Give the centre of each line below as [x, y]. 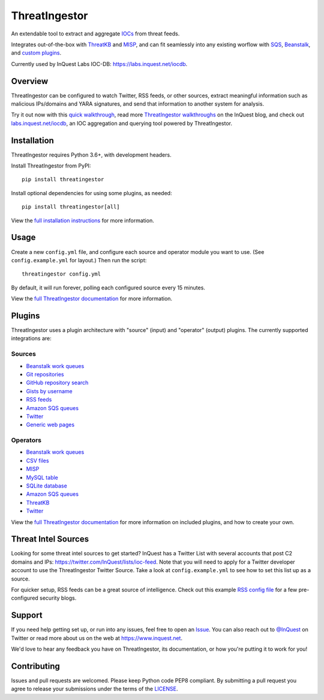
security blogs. [58, 598]
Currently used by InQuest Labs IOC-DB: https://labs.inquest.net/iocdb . [99, 64]
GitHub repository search [57, 383]
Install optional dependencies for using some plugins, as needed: [91, 193]
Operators [26, 440]
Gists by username [49, 391]
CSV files [37, 460]
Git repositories [45, 374]
